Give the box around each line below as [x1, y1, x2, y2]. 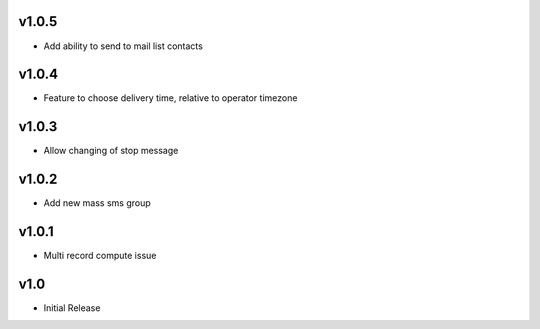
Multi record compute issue [43, 250, 157, 262]
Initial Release [43, 302, 101, 314]
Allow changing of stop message [43, 145, 179, 157]
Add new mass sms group [43, 197, 152, 209]
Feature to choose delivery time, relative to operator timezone [43, 92, 298, 104]
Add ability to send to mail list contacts [43, 40, 204, 52]
